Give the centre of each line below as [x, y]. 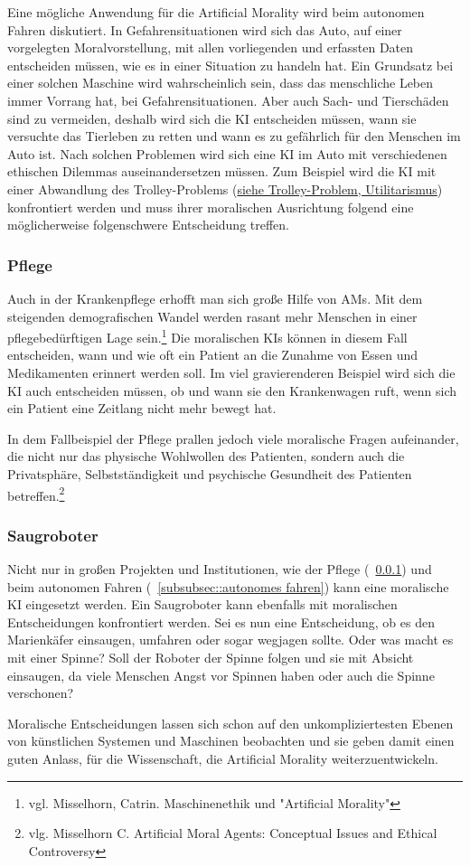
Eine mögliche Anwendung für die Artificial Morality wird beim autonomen [216, 12]
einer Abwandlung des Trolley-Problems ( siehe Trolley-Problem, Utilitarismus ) [225, 188]
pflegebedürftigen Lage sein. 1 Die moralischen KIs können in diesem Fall [207, 336]
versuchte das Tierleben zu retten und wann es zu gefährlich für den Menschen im [234, 136]
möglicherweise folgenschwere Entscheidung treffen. [149, 225]
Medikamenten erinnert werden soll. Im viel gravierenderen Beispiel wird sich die [231, 372]
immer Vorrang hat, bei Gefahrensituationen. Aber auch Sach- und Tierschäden [228, 100]
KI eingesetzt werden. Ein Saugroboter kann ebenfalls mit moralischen [202, 604]
